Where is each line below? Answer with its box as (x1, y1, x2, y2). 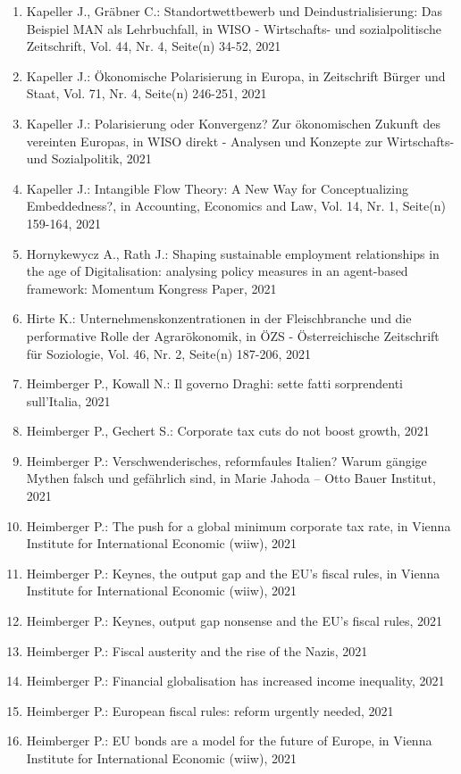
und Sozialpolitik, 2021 (26, 149, 152, 168)
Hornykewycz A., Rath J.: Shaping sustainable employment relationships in (26, 244, 440, 262)
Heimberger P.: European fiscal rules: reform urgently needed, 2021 (26, 701, 394, 720)
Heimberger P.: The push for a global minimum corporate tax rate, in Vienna (26, 516, 451, 535)
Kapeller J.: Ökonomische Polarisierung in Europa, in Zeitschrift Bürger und (26, 66, 446, 85)
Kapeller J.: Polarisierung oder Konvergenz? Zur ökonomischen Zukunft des (26, 113, 441, 132)
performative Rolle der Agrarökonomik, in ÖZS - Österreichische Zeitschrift (26, 326, 440, 345)
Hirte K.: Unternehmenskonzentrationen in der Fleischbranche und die (26, 309, 412, 328)
